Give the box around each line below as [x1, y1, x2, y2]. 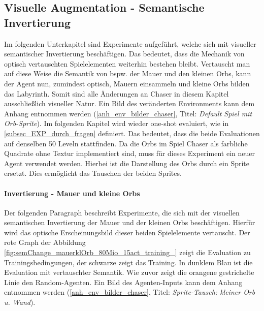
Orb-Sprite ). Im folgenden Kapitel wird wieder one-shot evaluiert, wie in [4, 118, 229, 129]
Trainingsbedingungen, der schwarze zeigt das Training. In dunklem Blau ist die [4, 257, 253, 267]
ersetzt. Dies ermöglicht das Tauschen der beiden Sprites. [4, 168, 182, 178]
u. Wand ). [4, 297, 36, 307]
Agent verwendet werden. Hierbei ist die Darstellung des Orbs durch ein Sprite [4, 158, 249, 168]
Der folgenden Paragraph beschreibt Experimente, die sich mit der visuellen [4, 207, 240, 217]
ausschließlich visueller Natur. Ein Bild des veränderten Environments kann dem [4, 98, 255, 109]
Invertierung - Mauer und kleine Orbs [4, 188, 140, 198]
